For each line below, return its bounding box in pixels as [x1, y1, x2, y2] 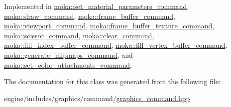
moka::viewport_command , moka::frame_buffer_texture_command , [4, 20, 215, 31]
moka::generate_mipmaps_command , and [4, 49, 133, 60]
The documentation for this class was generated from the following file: [4, 76, 221, 87]
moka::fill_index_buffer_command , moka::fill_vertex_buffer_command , [4, 40, 228, 50]
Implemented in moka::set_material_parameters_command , [4, 1, 189, 11]
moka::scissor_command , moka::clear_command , [4, 30, 154, 40]
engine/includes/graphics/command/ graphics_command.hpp [4, 93, 190, 103]
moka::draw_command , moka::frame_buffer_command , [4, 10, 175, 21]
